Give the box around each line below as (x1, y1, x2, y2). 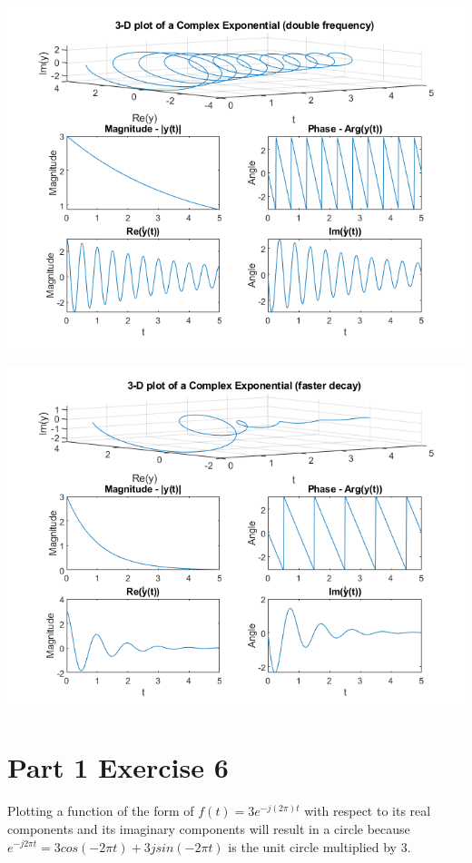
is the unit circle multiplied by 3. (228, 837, 411, 856)
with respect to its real (304, 801, 431, 820)
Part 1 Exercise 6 (7, 749, 229, 786)
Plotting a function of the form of (7, 801, 194, 820)
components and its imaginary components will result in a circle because (7, 819, 410, 838)
